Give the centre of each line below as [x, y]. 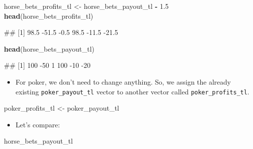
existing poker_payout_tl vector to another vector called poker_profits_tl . [132, 91]
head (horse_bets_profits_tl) [49, 15]
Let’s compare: [38, 124]
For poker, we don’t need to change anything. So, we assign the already [123, 81]
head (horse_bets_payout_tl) [49, 48]
